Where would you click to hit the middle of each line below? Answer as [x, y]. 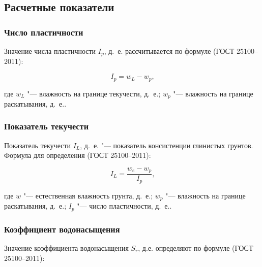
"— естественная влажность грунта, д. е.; [88, 195]
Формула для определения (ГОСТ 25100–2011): [78, 155]
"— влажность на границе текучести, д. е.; [94, 93]
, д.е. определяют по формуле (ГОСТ [196, 248]
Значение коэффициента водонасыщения [66, 248]
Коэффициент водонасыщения [62, 229]
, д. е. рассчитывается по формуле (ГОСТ [169, 51]
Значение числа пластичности [50, 51]
